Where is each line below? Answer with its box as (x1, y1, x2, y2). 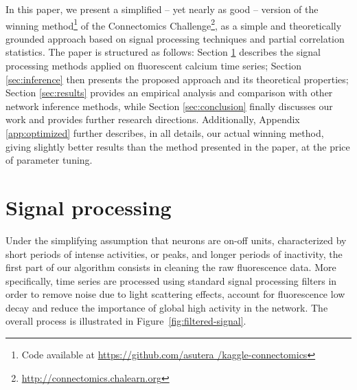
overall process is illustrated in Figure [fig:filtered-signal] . (5, 314, 246, 328)
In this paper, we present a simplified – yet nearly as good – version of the (5, 2, 319, 16)
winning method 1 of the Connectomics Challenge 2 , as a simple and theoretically (5, 16, 342, 32)
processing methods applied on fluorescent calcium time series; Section (5, 58, 302, 73)
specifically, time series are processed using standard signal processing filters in (5, 273, 337, 288)
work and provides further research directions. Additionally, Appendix (5, 112, 300, 127)
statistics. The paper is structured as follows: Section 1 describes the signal (5, 45, 321, 59)
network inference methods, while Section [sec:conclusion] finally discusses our (5, 98, 333, 113)
